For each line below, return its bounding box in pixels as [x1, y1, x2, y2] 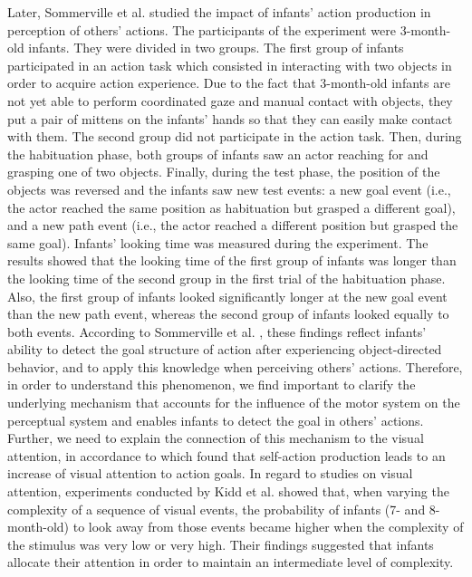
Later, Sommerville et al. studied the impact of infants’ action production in [7, 3, 431, 21]
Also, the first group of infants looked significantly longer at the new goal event [7, 286, 448, 305]
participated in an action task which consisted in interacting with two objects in [7, 55, 452, 74]
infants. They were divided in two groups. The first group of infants [28, 38, 404, 57]
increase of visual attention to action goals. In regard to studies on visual [7, 464, 413, 483]
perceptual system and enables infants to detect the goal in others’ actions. [7, 410, 424, 429]
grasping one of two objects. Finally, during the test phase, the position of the [7, 162, 440, 181]
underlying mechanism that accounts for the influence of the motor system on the [7, 393, 460, 412]
